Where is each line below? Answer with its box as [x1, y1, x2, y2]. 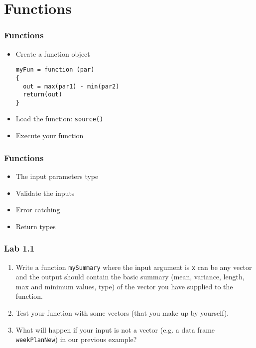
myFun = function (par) [15, 66, 95, 74]
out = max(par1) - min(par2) [23, 83, 120, 90]
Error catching [15, 204, 60, 215]
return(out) [23, 91, 62, 98]
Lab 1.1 [4, 242, 35, 255]
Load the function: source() [15, 113, 104, 124]
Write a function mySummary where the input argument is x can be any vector [15, 261, 252, 272]
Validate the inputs [15, 187, 75, 198]
